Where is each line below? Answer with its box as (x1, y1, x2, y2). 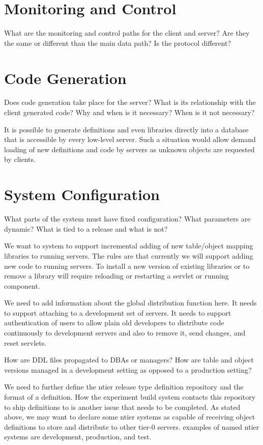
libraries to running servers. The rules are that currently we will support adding (4, 250, 253, 261)
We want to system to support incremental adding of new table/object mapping (4, 240, 253, 251)
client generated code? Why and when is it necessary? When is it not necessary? (4, 107, 255, 118)
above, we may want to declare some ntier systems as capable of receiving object (4, 411, 255, 422)
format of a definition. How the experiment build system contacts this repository (4, 392, 256, 402)
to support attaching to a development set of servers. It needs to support (4, 307, 231, 318)
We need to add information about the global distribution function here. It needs (4, 297, 257, 308)
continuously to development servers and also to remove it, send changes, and (4, 327, 246, 338)
